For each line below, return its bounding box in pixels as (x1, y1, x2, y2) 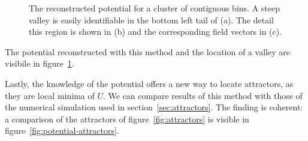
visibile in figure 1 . (5, 57, 74, 70)
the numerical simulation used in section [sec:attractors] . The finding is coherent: (5, 101, 303, 113)
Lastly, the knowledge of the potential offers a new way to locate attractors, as (5, 77, 294, 89)
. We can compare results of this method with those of (102, 89, 303, 101)
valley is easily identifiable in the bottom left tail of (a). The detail (29, 13, 274, 26)
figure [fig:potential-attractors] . (5, 124, 119, 137)
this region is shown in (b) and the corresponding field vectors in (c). (29, 25, 282, 38)
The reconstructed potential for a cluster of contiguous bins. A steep (29, 2, 280, 14)
